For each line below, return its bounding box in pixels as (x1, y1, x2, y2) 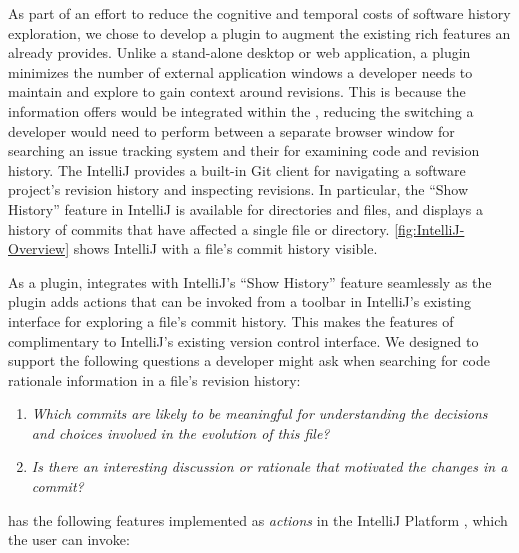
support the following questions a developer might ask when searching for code (8, 350, 490, 371)
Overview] (8, 238, 70, 259)
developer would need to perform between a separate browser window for (8, 120, 455, 141)
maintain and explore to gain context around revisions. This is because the (8, 81, 466, 102)
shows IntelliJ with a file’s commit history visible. (73, 238, 378, 259)
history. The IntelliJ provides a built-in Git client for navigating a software (8, 159, 466, 180)
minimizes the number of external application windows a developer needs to (8, 61, 473, 82)
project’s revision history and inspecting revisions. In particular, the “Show (8, 179, 469, 200)
